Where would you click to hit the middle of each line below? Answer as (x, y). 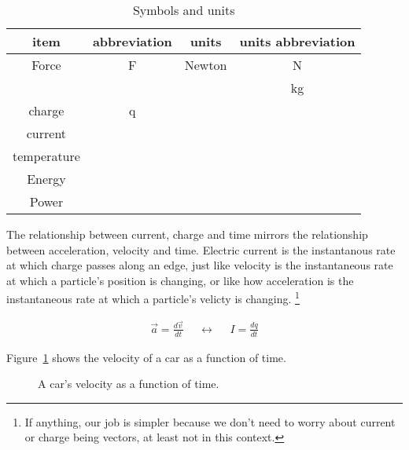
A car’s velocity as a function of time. (129, 384)
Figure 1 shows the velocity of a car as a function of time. (146, 357)
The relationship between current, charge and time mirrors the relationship (187, 234)
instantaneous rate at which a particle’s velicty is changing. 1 (153, 298)
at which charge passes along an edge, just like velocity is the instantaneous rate (200, 265)
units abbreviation (297, 41)
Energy (46, 179)
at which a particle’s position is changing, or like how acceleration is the (180, 280)
